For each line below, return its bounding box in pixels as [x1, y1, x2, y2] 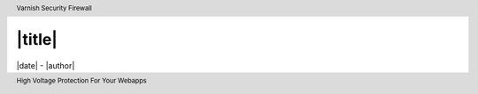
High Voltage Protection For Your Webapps [16, 76, 148, 85]
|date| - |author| [16, 60, 75, 70]
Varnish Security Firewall [16, 4, 92, 12]
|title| [16, 30, 58, 50]
